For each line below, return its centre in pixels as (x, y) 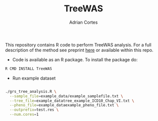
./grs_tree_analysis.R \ (31, 91)
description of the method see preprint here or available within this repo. (79, 50)
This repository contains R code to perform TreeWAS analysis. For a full (78, 44)
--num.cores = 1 (24, 115)
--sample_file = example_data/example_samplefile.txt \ (66, 96)
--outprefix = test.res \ (34, 110)
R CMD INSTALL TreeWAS (29, 69)
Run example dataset (34, 78)
